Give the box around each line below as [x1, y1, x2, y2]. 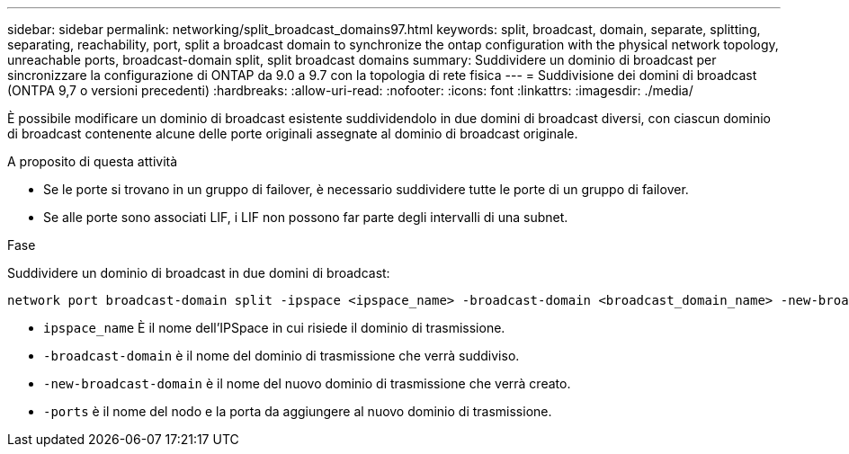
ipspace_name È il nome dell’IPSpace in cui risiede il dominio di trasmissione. [43, 320, 505, 335]
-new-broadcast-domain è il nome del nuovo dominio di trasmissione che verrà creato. [43, 376, 571, 391]
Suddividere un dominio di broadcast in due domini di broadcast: [7, 265, 390, 280]
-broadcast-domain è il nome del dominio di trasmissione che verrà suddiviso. [43, 348, 520, 363]
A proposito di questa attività [7, 154, 178, 169]
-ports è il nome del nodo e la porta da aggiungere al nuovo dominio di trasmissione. [43, 404, 552, 419]
